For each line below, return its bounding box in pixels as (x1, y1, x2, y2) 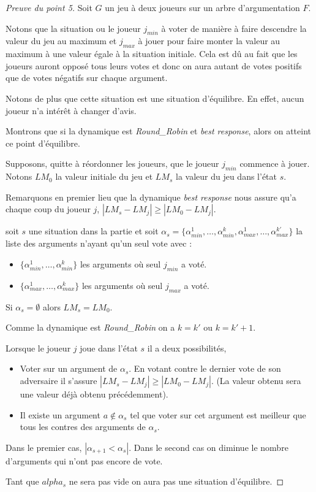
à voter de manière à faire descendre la (161, 21, 307, 34)
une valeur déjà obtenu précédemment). (20, 388, 168, 401)
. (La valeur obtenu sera (211, 374, 301, 387)
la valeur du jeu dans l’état (175, 170, 277, 183)
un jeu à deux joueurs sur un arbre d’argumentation (105, 1, 300, 13)
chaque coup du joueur (6, 202, 91, 215)
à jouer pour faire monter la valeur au (138, 34, 280, 47)
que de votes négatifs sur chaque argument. (6, 71, 168, 84)
